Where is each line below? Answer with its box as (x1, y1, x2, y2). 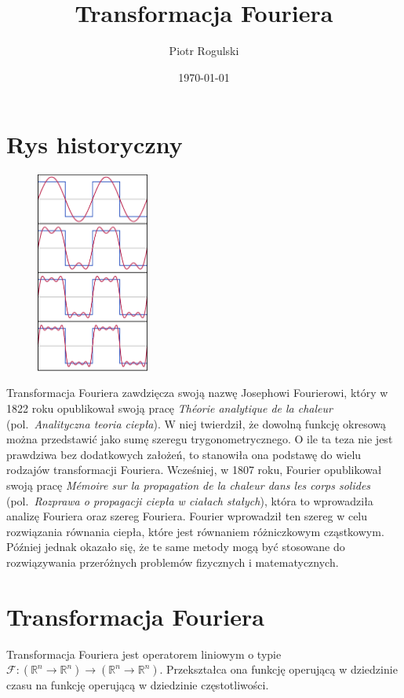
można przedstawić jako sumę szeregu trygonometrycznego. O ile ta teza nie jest (6, 431, 393, 447)
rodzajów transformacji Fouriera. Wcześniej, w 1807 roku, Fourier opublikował (6, 461, 382, 478)
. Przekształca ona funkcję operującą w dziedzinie (159, 661, 398, 678)
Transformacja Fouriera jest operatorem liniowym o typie (6, 645, 282, 662)
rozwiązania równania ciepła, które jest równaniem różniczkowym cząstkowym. (6, 523, 384, 539)
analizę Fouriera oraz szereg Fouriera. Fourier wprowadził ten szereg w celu (6, 508, 368, 524)
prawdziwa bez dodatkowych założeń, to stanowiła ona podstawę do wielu (6, 446, 362, 462)
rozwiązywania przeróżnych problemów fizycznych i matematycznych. (6, 553, 339, 570)
